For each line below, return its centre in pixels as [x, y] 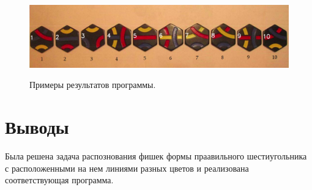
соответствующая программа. [59, 180]
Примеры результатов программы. [93, 85]
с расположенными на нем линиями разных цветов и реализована [127, 168]
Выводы [37, 127]
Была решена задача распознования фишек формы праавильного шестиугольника [156, 156]
